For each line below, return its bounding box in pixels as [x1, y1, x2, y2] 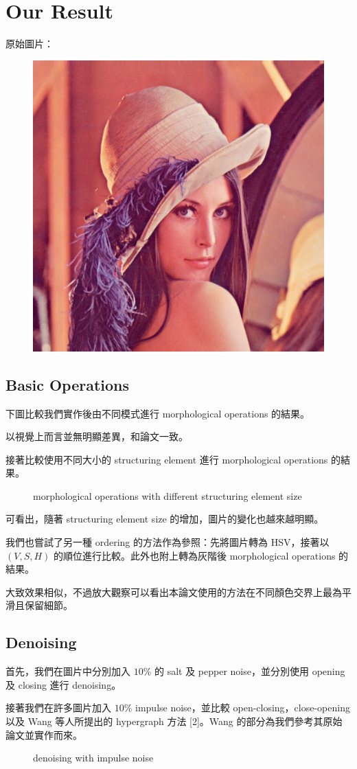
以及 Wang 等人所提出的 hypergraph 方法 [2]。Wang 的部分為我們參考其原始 [5, 714, 343, 728]
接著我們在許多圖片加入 [5, 700, 111, 715]
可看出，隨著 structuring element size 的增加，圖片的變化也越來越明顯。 [5, 512, 324, 526]
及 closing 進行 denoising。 [5, 677, 122, 691]
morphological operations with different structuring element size [33, 488, 302, 503]
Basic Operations [5, 374, 130, 395]
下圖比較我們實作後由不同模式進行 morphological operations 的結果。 [5, 406, 310, 420]
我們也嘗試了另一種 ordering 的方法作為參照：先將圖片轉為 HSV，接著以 [5, 535, 330, 549]
